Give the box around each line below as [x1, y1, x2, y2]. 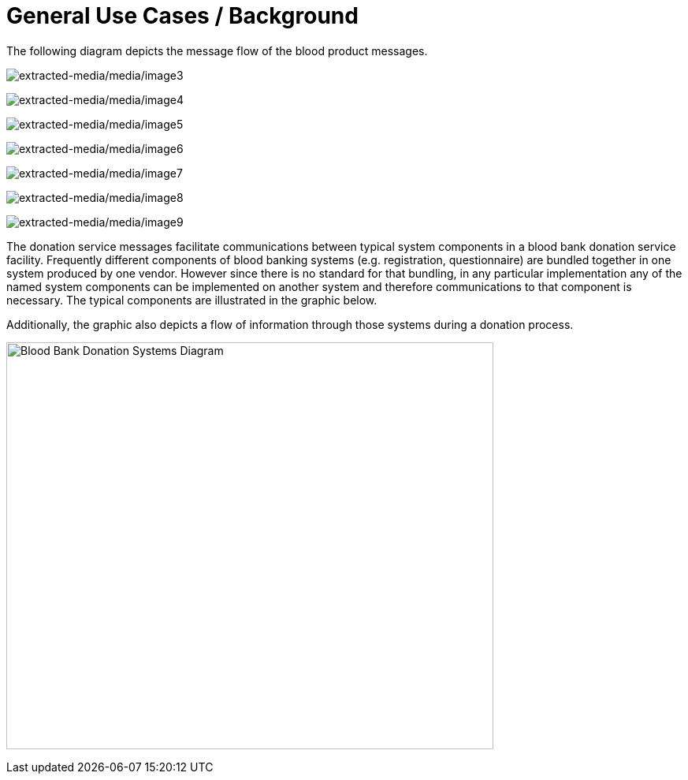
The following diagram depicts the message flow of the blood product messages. [6, 43, 428, 58]
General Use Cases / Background [6, 2, 359, 29]
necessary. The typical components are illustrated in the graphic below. [6, 293, 377, 307]
